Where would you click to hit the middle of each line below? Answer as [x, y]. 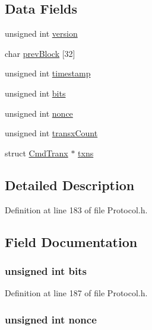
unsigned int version [41, 33]
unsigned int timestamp [48, 73]
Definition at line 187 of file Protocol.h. [76, 293]
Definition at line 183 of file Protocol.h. [76, 209]
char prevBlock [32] [40, 53]
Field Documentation [71, 241]
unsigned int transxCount [51, 133]
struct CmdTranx [37, 153]
